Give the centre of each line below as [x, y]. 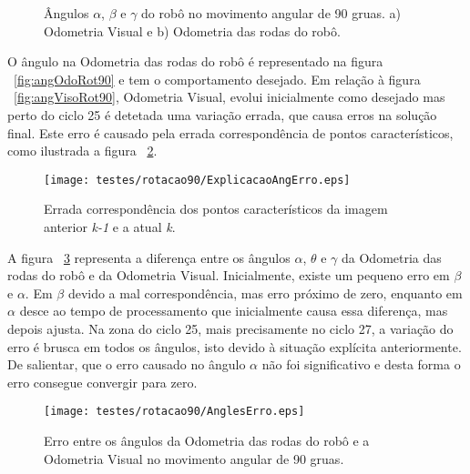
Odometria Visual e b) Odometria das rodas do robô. [192, 30]
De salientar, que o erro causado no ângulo [127, 364]
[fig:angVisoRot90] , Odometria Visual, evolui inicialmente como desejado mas [230, 97]
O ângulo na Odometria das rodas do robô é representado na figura [195, 61]
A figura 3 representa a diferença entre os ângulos [149, 257]
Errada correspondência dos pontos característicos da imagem [216, 209]
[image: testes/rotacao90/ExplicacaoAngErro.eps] [197, 180]
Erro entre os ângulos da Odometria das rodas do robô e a [207, 440]
